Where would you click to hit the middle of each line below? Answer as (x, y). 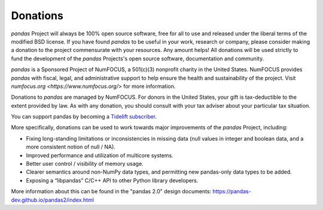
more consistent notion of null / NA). (71, 147)
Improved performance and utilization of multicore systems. (100, 155)
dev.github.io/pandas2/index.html (52, 200)
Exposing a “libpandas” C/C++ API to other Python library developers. (112, 180)
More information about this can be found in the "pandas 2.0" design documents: (111, 191)
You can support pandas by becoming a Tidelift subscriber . (84, 117)
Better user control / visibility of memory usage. (85, 164)
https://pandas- (232, 191)
